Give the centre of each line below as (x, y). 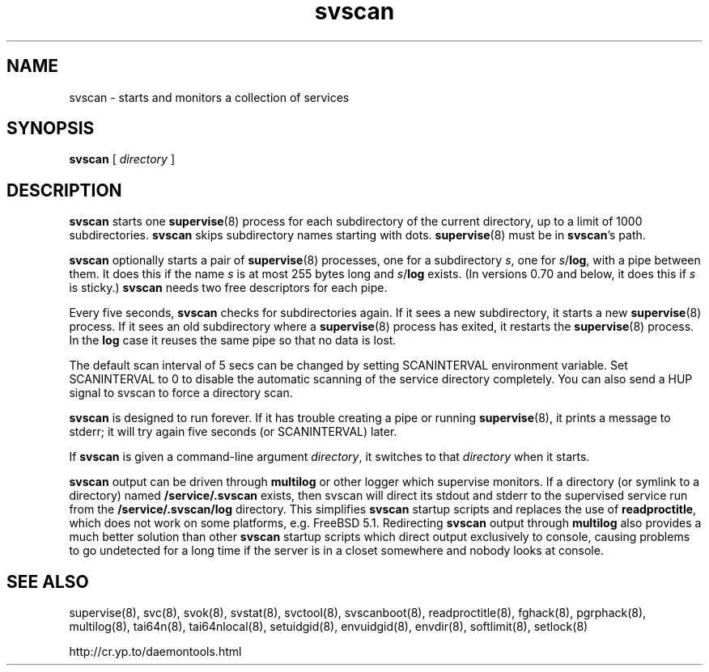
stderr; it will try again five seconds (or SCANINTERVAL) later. (233, 432)
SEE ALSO (48, 581)
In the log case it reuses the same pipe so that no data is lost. (233, 340)
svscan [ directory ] (122, 159)
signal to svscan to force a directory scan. (181, 393)
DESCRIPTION (64, 190)
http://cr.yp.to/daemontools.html (155, 652)
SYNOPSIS (51, 129)
